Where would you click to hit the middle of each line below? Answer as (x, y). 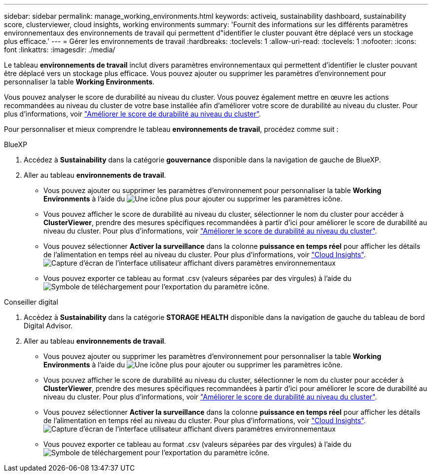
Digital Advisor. (48, 326)
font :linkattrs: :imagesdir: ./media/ (60, 50)
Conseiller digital (31, 302)
